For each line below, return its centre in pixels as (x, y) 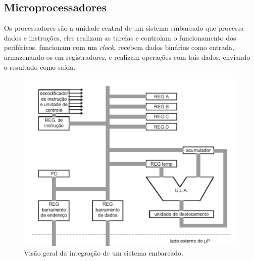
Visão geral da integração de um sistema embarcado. (103, 253)
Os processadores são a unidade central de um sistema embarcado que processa (124, 28)
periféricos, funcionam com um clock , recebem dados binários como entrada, (119, 47)
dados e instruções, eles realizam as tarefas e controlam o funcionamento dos (120, 37)
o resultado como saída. (40, 66)
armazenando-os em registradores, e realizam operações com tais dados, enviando (127, 57)
